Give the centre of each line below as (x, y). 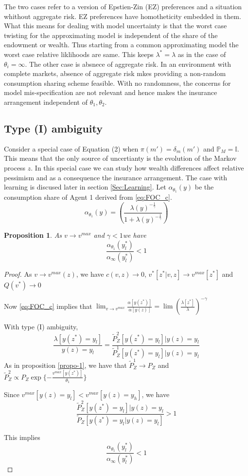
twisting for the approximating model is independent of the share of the (111, 35)
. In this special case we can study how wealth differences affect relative (137, 167)
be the (204, 187)
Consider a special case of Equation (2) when (71, 148)
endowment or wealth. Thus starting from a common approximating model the (121, 45)
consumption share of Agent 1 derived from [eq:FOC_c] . (88, 197)
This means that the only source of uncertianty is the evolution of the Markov (120, 158)
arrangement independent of (46, 102)
